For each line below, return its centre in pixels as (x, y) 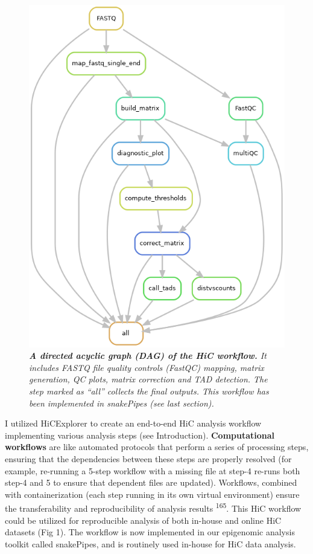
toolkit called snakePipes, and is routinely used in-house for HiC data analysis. (150, 543)
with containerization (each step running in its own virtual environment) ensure (152, 494)
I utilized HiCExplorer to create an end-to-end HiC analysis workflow (133, 423)
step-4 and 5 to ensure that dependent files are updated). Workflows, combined (151, 482)
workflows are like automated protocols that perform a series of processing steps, (157, 447)
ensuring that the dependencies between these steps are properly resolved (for (148, 458)
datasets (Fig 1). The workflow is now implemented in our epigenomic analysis (150, 532)
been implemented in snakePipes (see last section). (122, 403)
